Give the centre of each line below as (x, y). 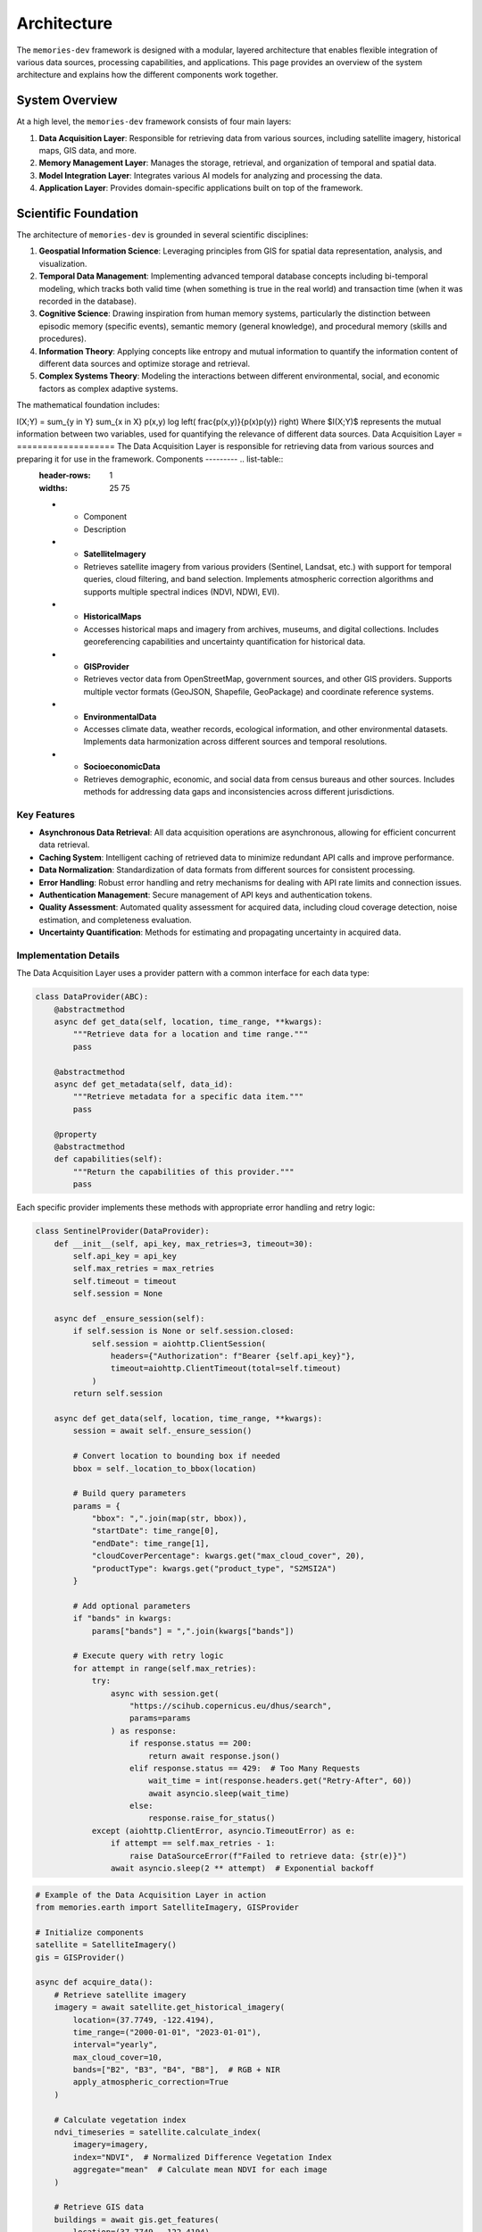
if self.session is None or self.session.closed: (183, 1331)
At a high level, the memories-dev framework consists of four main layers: (154, 121)
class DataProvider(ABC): (92, 997)
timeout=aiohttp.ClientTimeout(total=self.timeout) (226, 1369)
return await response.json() (214, 1756)
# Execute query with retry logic (148, 1656)
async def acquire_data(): (94, 1982)
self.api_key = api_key (125, 1256)
